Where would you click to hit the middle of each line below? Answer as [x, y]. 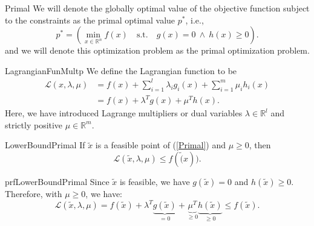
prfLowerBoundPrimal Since [57, 182]
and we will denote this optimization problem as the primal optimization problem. [157, 50]
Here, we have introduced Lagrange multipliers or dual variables [124, 113]
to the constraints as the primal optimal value [90, 20]
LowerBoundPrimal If [45, 145]
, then [260, 145]
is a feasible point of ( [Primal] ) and [160, 145]
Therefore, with [34, 194]
